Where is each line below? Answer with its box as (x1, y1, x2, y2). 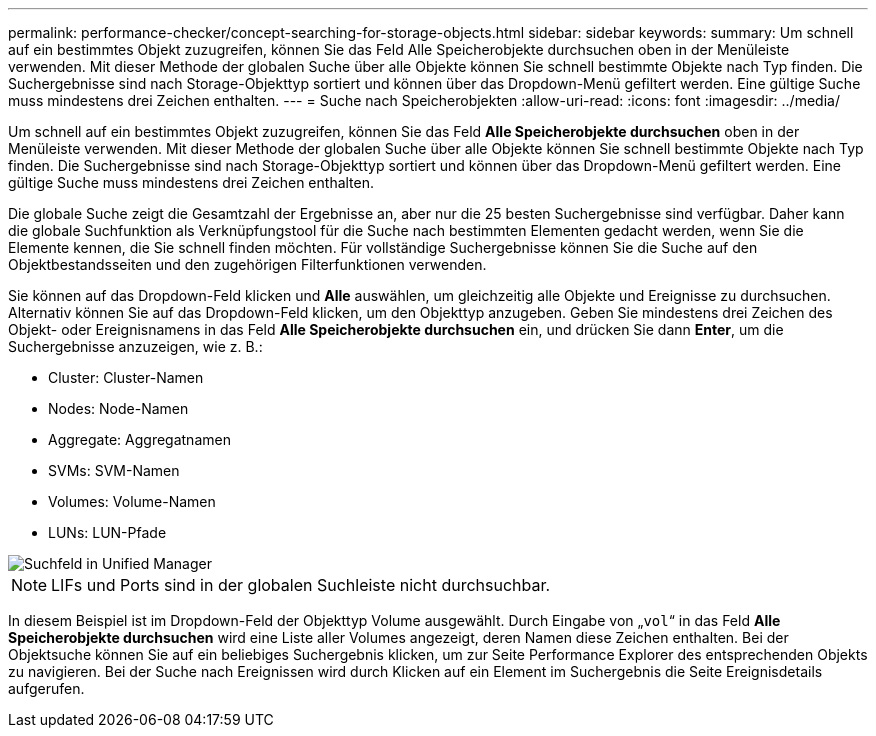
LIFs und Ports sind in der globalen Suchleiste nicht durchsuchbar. (51, 575, 551, 595)
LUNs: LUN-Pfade (48, 524, 167, 541)
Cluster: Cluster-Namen (48, 369, 204, 386)
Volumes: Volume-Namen (48, 493, 216, 510)
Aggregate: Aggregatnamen (48, 431, 231, 448)
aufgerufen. (8, 680, 85, 697)
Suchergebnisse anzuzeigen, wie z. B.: (8, 338, 263, 355)
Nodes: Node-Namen (48, 400, 189, 417)
